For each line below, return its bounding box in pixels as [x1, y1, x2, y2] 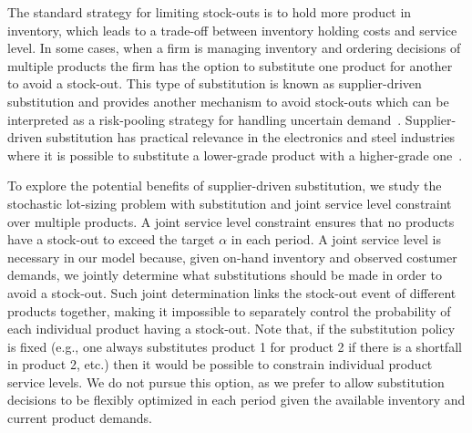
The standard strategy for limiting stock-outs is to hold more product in [7, 3, 412, 21]
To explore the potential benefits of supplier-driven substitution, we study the [7, 176, 442, 195]
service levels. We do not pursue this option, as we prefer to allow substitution [7, 372, 445, 391]
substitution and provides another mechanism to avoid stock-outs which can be [7, 91, 449, 110]
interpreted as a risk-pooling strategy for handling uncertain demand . [7, 109, 402, 129]
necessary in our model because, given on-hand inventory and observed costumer [7, 247, 457, 266]
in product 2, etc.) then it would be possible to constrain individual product [7, 355, 433, 374]
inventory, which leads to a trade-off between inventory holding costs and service [7, 20, 457, 39]
